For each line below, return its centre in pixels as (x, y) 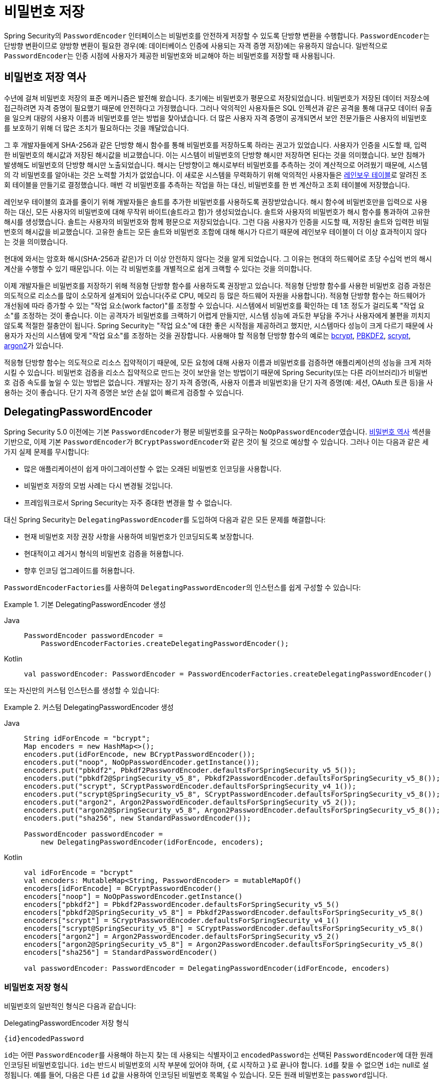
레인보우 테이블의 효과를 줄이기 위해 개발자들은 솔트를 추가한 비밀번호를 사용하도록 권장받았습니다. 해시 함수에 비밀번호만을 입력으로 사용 (216, 202)
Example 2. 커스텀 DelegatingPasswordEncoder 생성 (89, 707)
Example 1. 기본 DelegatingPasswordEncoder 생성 (85, 605)
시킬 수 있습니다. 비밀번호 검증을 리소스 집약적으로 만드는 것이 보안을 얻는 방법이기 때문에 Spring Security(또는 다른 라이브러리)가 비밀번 (216, 372)
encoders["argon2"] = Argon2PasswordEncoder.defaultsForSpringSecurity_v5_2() (182, 937)
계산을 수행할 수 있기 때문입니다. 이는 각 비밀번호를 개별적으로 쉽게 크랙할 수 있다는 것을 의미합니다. (158, 268)
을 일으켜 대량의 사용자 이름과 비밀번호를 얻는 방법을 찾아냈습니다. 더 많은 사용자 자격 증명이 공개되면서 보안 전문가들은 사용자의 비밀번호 (216, 118)
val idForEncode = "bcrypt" (79, 873)
